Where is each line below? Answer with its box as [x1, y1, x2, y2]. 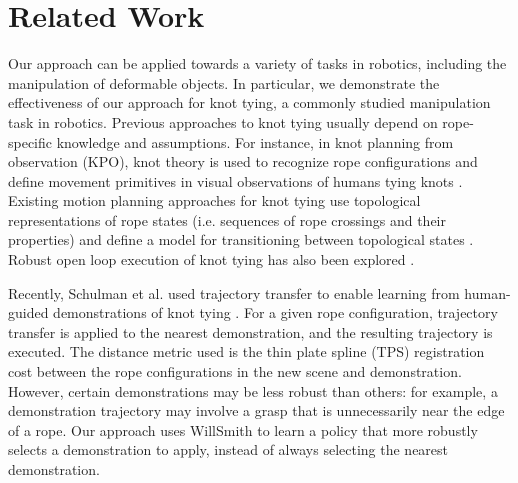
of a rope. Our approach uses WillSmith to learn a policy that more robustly [8, 419, 478, 440]
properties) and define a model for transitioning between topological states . [8, 229, 474, 250]
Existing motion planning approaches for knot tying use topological [8, 190, 421, 211]
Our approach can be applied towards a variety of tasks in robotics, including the [8, 53, 507, 74]
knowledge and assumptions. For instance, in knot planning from [56, 131, 454, 152]
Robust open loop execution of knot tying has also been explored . [8, 249, 415, 270]
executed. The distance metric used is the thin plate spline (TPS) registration [8, 341, 485, 362]
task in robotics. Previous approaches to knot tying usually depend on [8, 111, 438, 132]
